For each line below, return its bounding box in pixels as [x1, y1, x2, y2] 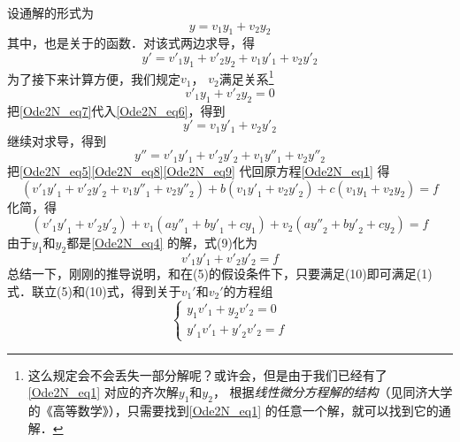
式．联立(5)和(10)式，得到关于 [7, 281, 181, 300]
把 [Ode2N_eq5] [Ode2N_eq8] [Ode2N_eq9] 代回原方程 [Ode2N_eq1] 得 [7, 161, 390, 179]
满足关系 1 [218, 66, 274, 88]
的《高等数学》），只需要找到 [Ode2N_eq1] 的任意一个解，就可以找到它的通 [27, 401, 451, 420]
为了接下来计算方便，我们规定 [7, 69, 180, 88]
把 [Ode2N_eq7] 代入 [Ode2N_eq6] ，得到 [7, 101, 226, 119]
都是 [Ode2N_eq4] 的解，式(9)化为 [66, 233, 257, 252]
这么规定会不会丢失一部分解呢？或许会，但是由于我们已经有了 [27, 365, 387, 384]
